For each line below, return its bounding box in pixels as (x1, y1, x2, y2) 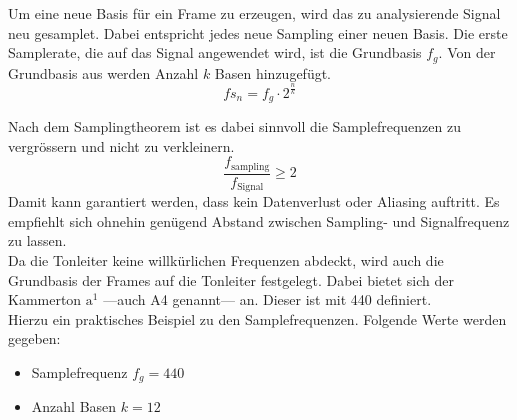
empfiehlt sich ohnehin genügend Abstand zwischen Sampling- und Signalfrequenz (8, 210, 510, 231)
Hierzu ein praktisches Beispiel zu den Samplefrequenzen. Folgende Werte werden (8, 308, 507, 329)
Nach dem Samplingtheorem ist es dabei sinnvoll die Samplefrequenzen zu (8, 116, 461, 137)
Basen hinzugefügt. (214, 62, 332, 83)
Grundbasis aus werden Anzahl (8, 62, 199, 83)
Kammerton (8, 289, 82, 310)
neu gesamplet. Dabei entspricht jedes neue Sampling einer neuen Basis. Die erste (8, 22, 508, 43)
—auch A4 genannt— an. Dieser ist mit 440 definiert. (103, 289, 432, 310)
